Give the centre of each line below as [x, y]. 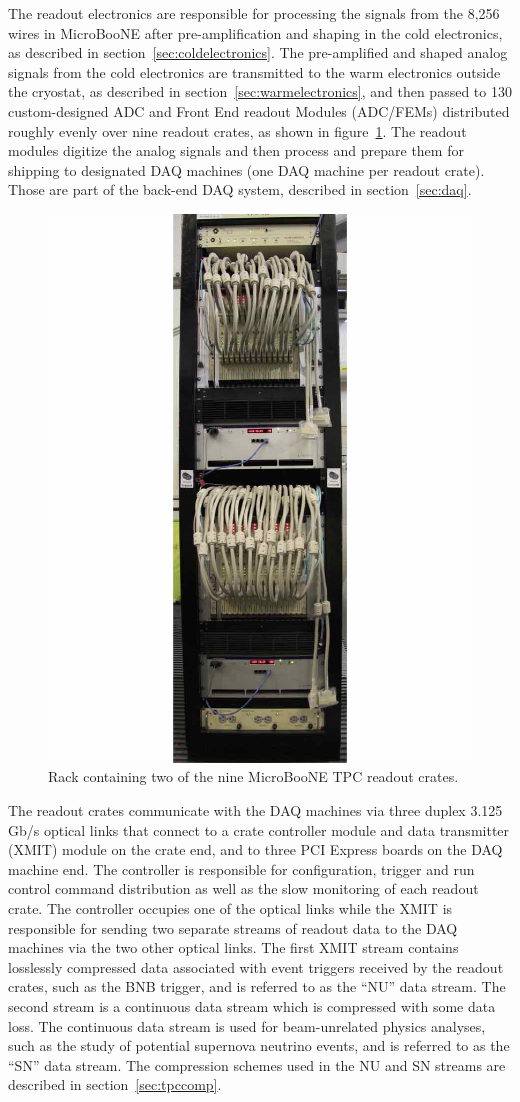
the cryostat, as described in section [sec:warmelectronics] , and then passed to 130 [260, 91]
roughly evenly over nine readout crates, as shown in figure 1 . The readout [237, 130]
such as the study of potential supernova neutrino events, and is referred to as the [259, 1045]
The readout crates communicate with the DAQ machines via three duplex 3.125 [255, 810]
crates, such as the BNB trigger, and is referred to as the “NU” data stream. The [257, 986]
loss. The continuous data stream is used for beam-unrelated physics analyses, [247, 1025]
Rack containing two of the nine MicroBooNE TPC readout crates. [253, 776]
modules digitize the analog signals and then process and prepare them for [236, 150]
